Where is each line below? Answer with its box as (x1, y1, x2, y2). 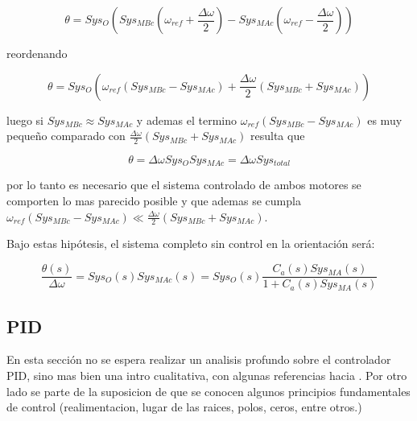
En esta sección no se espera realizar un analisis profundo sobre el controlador (6, 351, 391, 368)
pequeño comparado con (6, 127, 126, 144)
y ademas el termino (136, 111, 237, 128)
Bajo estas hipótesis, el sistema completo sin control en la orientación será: (6, 235, 375, 252)
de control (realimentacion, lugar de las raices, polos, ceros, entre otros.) (6, 398, 362, 415)
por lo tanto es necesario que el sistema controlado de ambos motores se (6, 176, 361, 193)
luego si (6, 111, 43, 128)
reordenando (6, 45, 68, 61)
